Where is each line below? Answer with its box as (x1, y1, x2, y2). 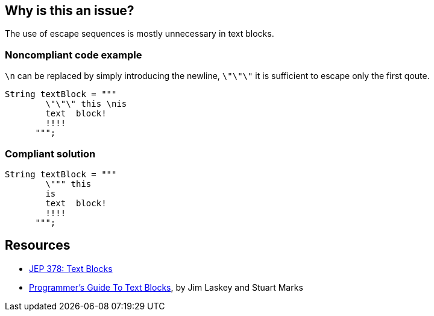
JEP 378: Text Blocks (29, 263, 113, 274)
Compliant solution (5, 147, 96, 160)
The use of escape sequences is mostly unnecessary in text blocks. (5, 28, 274, 39)
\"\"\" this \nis (45, 99, 127, 109)
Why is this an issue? (5, 3, 134, 18)
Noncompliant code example (5, 48, 142, 61)
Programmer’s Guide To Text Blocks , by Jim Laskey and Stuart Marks (29, 282, 303, 292)
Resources (5, 238, 71, 253)
